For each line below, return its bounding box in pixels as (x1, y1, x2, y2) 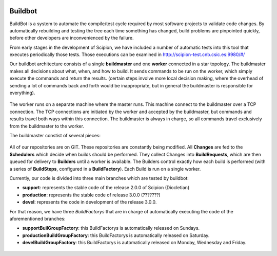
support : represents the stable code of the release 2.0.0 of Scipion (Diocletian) (22, 185, 190, 191)
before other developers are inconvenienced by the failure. (9, 35, 134, 41)
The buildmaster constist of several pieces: (9, 132, 101, 138)
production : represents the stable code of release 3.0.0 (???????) (22, 192, 161, 198)
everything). (9, 90, 35, 96)
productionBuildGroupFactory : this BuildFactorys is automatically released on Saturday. (22, 232, 210, 239)
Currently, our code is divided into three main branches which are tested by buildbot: (9, 175, 189, 181)
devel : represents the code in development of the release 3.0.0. (22, 199, 157, 205)
